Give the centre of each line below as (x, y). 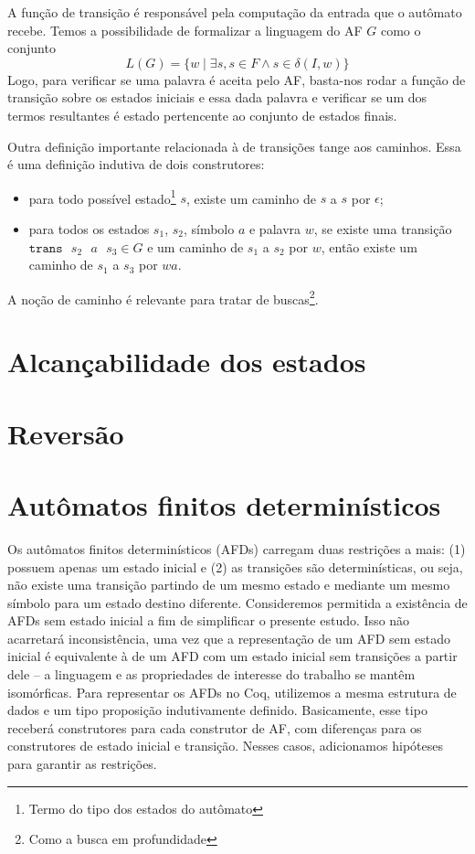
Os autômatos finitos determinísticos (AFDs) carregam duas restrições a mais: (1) (237, 548)
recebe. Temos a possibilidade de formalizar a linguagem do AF (185, 30)
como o (401, 30)
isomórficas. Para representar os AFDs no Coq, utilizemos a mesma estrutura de (232, 692)
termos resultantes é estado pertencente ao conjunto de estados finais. (202, 115)
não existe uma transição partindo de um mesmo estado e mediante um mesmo (229, 585)
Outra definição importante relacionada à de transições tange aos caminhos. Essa (234, 146)
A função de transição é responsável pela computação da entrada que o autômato (235, 12)
